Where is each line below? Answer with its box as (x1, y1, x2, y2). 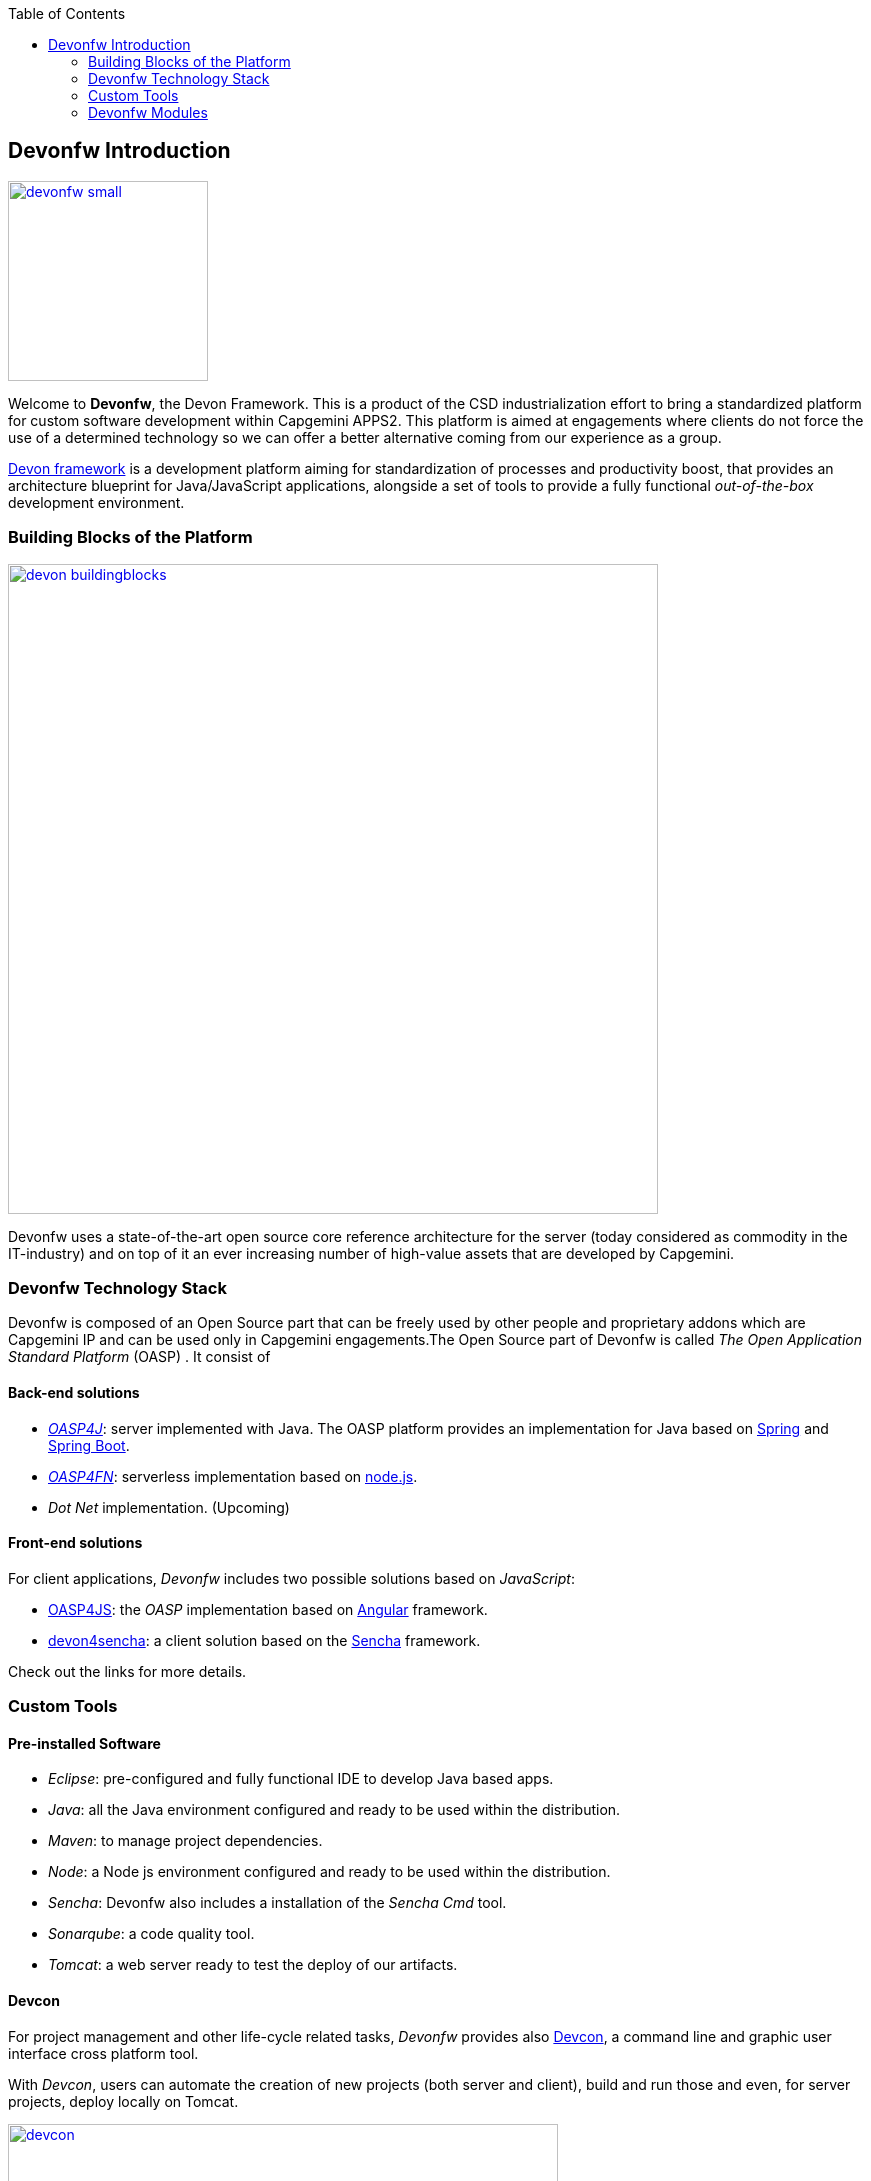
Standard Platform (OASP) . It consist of (8, 1348, 271, 1366)
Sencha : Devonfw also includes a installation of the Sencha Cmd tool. (48, 1894, 507, 1912)
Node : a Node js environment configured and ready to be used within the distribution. (48, 1863, 611, 1881)
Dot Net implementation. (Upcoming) (48, 1498, 290, 1516)
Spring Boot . (48, 1436, 130, 1454)
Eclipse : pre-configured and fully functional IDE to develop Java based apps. (48, 1770, 554, 1788)
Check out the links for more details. (8, 1662, 247, 1680)
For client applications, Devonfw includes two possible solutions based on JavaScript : (8, 1569, 575, 1587)
